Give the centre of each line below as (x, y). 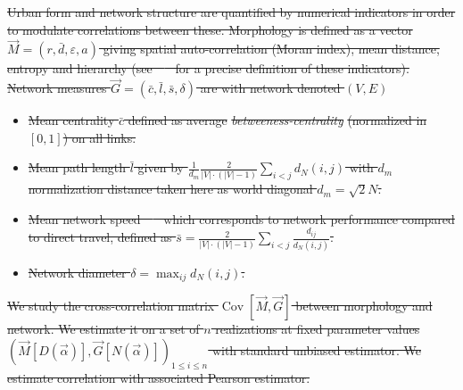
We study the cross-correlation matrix (111, 306)
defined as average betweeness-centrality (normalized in (277, 120)
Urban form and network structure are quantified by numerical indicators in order (231, 12)
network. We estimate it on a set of (103, 329)
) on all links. (99, 137)
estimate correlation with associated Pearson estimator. (159, 377)
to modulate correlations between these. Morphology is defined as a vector (210, 29)
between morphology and (364, 306)
